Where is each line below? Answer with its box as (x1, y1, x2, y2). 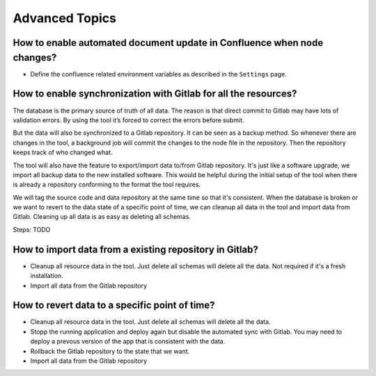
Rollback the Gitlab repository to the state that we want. (30, 347, 190, 355)
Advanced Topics (13, 10, 116, 26)
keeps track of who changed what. (13, 148, 113, 156)
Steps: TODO (13, 225, 51, 234)
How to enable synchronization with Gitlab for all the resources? (13, 88, 297, 100)
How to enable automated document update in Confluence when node (13, 37, 324, 49)
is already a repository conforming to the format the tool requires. (13, 181, 201, 189)
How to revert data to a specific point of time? (13, 300, 215, 311)
